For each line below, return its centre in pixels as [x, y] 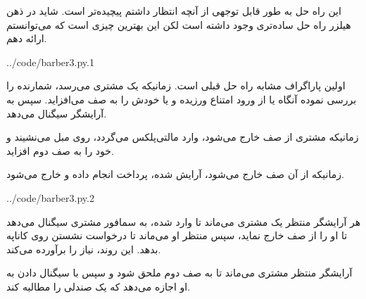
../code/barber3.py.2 [50, 197]
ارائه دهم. [27, 38]
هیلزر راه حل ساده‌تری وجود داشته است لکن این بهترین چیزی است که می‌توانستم [179, 24]
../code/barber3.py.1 [50, 62]
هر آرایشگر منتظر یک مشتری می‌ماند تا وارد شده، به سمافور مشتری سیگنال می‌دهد [184, 221]
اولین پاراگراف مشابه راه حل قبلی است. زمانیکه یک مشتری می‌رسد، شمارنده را [176, 85]
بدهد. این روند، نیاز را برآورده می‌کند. [84, 249]
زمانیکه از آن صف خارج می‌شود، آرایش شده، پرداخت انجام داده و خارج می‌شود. [175, 174]
